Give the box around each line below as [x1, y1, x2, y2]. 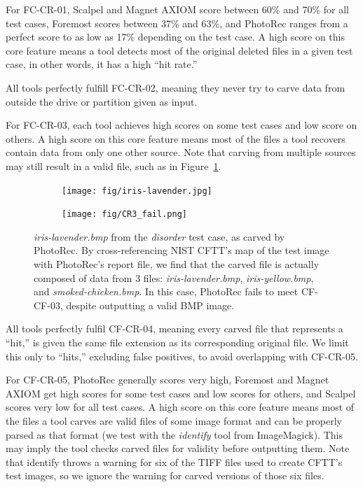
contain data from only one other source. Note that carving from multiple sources [6, 145, 356, 160]
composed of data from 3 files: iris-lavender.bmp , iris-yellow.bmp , [34, 270, 314, 285]
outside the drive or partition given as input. [6, 94, 198, 108]
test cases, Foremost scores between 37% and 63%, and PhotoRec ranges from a [6, 15, 348, 30]
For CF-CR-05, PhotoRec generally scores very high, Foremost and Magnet [6, 372, 329, 387]
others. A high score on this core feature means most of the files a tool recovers [6, 131, 345, 146]
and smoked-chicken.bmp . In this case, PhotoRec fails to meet [34, 284, 299, 299]
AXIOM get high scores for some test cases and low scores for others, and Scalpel [6, 386, 356, 400]
